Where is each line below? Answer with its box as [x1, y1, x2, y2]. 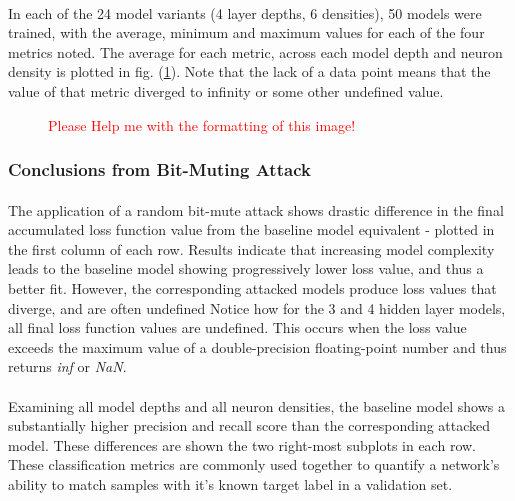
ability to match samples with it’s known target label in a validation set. [8, 473, 453, 494]
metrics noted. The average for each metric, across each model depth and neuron [8, 41, 503, 62]
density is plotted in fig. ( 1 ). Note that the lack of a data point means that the [8, 61, 491, 82]
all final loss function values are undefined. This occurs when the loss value [8, 317, 467, 338]
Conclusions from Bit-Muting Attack [8, 157, 311, 182]
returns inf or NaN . [8, 356, 127, 377]
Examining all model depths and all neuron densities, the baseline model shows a [8, 395, 505, 416]
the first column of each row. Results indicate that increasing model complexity [8, 238, 495, 259]
